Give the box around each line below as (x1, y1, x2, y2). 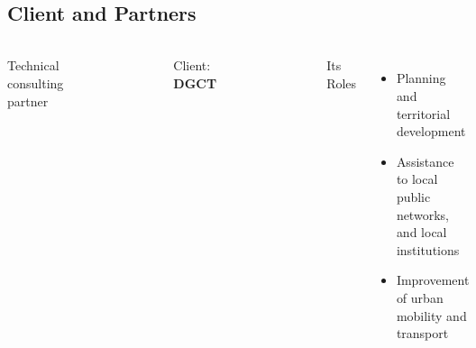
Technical (7, 56, 59, 75)
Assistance (396, 151, 454, 170)
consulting (7, 73, 64, 92)
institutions (396, 240, 460, 259)
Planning (396, 69, 446, 87)
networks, (396, 205, 449, 224)
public (396, 187, 431, 206)
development (396, 122, 466, 141)
